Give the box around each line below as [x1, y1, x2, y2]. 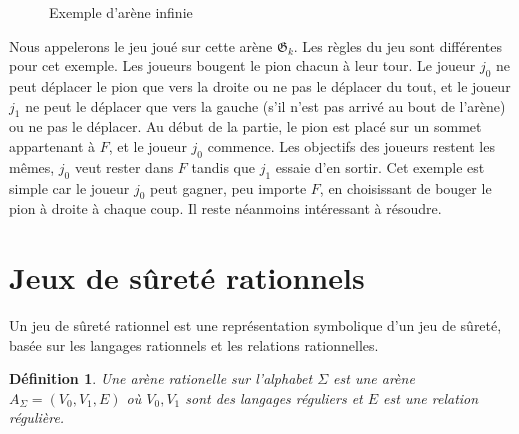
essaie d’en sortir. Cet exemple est [275, 156, 485, 177]
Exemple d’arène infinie [49, 2, 193, 22]
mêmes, [9, 156, 55, 177]
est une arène [333, 368, 415, 389]
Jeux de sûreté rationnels [9, 257, 365, 298]
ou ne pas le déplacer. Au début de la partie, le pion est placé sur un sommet [9, 116, 482, 137]
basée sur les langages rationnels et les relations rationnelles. [9, 334, 379, 355]
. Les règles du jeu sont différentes [293, 35, 502, 56]
